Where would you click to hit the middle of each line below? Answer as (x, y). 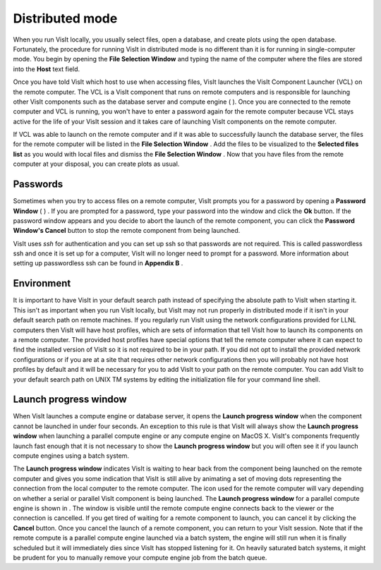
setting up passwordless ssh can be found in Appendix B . (98, 263)
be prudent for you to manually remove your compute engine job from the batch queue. (140, 557)
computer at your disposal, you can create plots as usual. (96, 164)
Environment (42, 283)
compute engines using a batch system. (71, 456)
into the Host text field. (47, 69)
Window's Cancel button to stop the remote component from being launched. (127, 231)
